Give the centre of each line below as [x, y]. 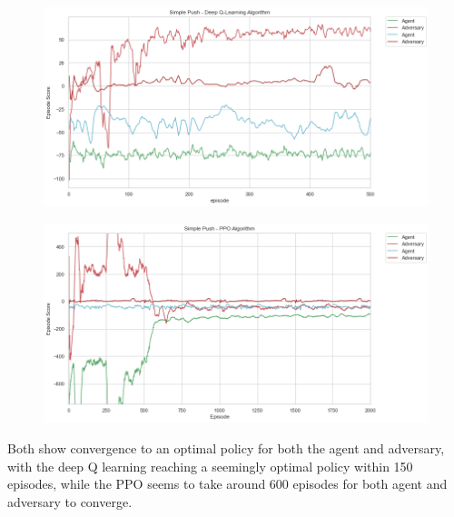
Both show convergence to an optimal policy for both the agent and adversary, [226, 448]
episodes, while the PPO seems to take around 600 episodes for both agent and [227, 484]
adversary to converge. [70, 501]
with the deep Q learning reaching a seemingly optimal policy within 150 [210, 466]
